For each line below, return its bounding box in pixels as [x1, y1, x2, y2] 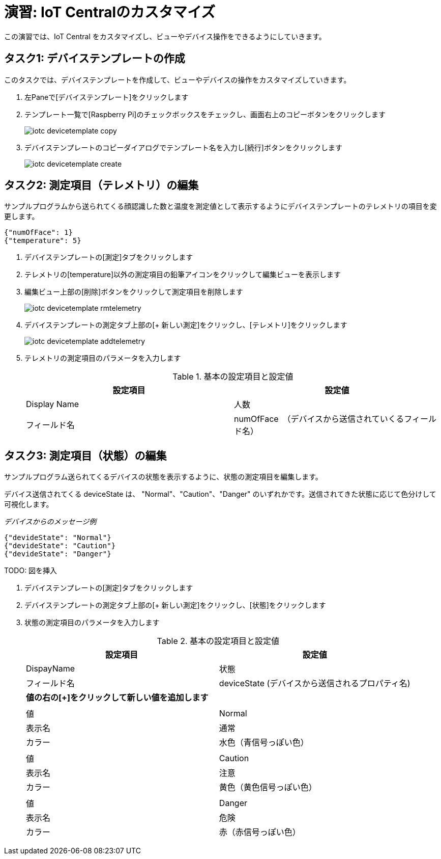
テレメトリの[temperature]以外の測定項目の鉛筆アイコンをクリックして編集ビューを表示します [24, 270, 341, 279]
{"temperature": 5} [4, 236, 81, 245]
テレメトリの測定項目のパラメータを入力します [24, 354, 181, 363]
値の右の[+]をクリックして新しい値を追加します [26, 692, 209, 703]
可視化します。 [4, 500, 53, 509]
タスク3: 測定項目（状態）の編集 [4, 449, 167, 462]
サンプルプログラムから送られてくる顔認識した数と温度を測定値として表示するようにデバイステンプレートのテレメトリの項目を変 [4, 202, 437, 211]
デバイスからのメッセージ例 [4, 517, 97, 526]
